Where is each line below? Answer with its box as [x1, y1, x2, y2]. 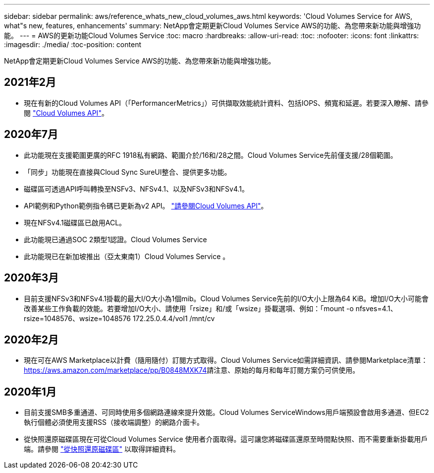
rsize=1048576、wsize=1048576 [24, 314, 131, 323]
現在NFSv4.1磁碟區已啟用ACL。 [24, 218, 126, 227]
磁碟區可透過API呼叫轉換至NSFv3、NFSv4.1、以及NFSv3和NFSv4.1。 [24, 184, 249, 193]
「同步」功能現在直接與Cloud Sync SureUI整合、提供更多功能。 [24, 167, 231, 176]
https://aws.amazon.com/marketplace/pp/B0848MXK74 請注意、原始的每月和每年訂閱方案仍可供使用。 [24, 366, 360, 375]
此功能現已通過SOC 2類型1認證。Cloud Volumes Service [24, 235, 207, 244]
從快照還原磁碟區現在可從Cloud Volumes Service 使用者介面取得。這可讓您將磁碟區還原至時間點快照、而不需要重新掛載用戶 [24, 435, 428, 444]
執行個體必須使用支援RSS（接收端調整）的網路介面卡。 [24, 418, 204, 427]
